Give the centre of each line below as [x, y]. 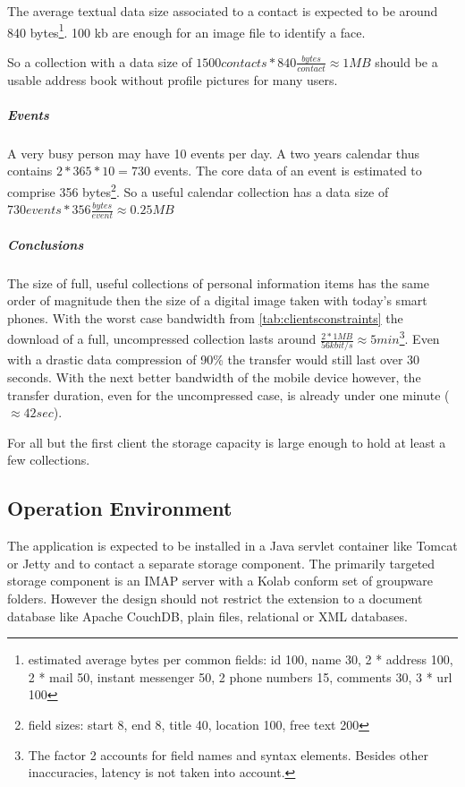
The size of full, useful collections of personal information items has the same [218, 282]
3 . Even [419, 338]
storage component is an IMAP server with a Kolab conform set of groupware [220, 581]
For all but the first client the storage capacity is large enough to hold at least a [227, 442]
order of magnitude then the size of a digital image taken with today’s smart [217, 300]
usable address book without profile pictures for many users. [173, 79]
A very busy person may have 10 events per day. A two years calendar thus [213, 153]
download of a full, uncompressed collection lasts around [162, 339]
